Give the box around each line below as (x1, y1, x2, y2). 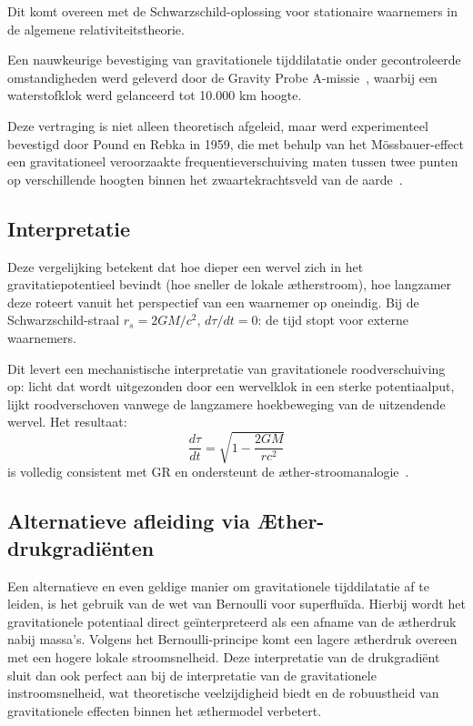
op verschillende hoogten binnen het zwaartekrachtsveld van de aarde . (7, 169, 403, 188)
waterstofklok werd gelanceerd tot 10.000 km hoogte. (7, 86, 302, 105)
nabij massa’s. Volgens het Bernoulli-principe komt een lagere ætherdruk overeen (7, 630, 458, 649)
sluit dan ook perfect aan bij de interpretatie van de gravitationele (7, 665, 377, 684)
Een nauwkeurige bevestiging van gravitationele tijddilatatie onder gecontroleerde (7, 50, 461, 69)
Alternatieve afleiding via (7, 507, 250, 535)
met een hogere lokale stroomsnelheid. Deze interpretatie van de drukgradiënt (7, 648, 440, 666)
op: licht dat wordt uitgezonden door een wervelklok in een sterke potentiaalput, (7, 377, 455, 396)
